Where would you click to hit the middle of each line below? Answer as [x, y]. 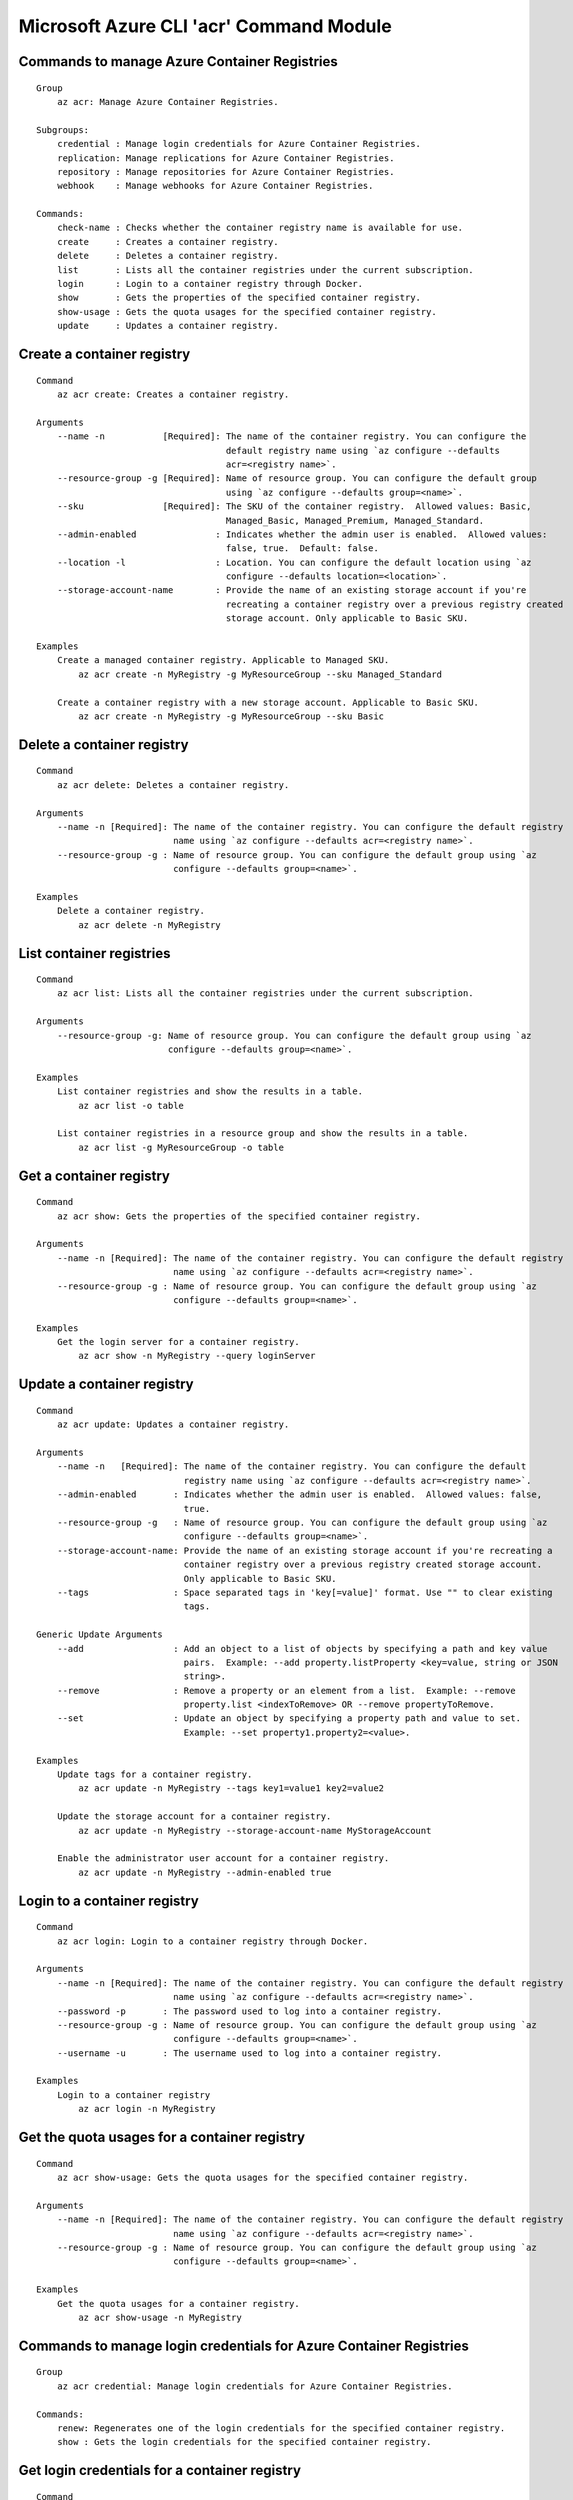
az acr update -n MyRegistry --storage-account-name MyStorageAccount [255, 1830]
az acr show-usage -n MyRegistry [160, 2317]
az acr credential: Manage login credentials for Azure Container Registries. [254, 2386]
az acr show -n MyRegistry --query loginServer [197, 1356]
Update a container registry [106, 1384]
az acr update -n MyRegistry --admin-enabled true [205, 1872]
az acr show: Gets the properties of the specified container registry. [239, 1216]
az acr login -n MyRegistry [147, 2109]
